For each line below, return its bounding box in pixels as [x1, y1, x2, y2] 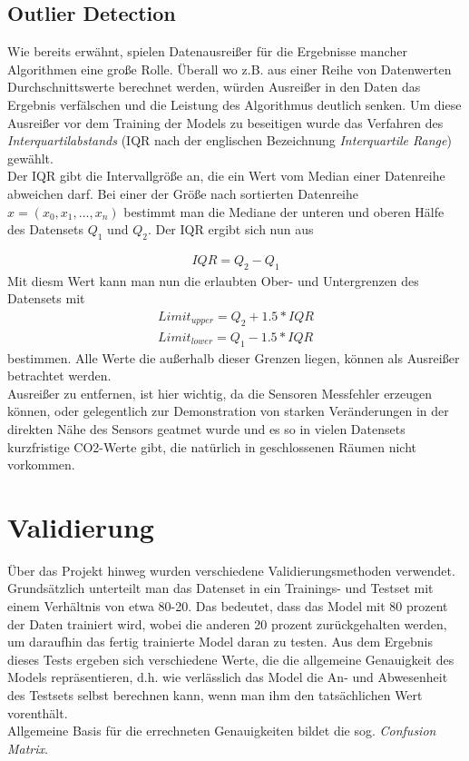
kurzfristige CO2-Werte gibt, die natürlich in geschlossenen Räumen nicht [7, 437, 416, 456]
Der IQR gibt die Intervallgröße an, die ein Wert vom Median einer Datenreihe [7, 166, 445, 185]
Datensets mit [7, 289, 85, 308]
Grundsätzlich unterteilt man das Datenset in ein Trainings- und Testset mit [7, 578, 434, 598]
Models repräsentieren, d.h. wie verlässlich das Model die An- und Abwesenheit [7, 667, 448, 687]
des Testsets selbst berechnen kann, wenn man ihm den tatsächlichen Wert [7, 686, 423, 705]
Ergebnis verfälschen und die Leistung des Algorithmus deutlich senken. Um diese [7, 94, 462, 114]
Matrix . [7, 738, 48, 757]
